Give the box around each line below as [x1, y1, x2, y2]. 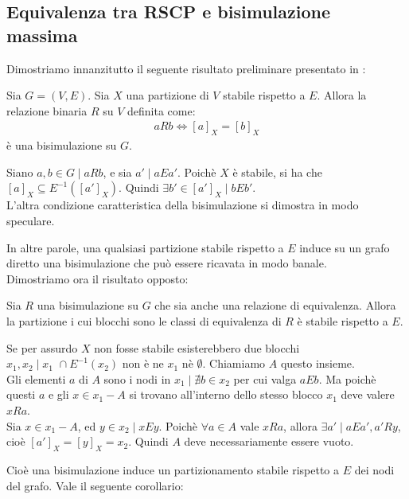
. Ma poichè [318, 370, 376, 387]
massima [6, 22, 78, 47]
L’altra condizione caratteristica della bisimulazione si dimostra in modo [6, 197, 359, 213]
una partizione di [126, 87, 209, 103]
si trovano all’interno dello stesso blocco [129, 386, 323, 403]
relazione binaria [6, 102, 88, 119]
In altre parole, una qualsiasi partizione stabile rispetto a [6, 239, 284, 255]
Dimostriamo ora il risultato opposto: [6, 270, 189, 287]
